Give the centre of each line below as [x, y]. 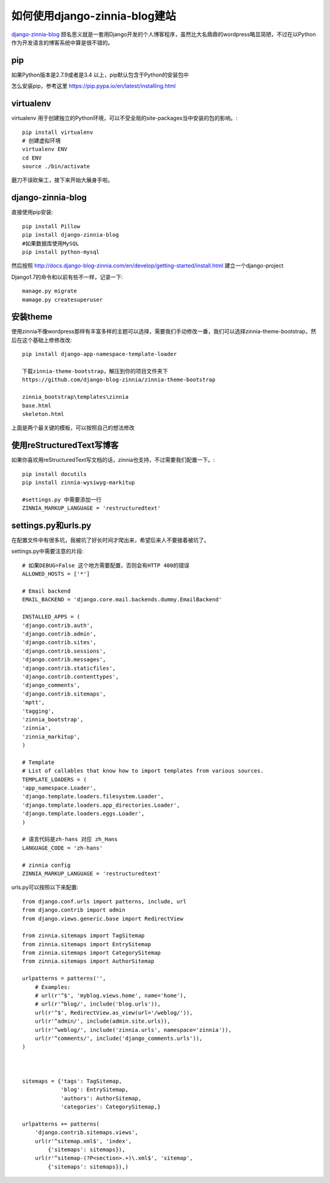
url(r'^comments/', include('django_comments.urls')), [119, 1038]
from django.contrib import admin [74, 910]
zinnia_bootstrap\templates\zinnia [75, 397]
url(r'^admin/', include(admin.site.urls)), [102, 1021]
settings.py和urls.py [51, 525]
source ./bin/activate [56, 166]
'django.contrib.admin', [59, 634]
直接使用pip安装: [32, 212]
